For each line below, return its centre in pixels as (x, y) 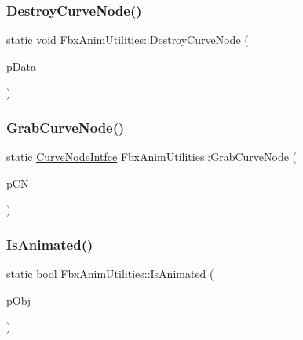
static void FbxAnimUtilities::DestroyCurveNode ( (128, 40)
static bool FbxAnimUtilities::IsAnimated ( (110, 274)
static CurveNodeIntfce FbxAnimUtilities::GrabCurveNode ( (152, 157)
